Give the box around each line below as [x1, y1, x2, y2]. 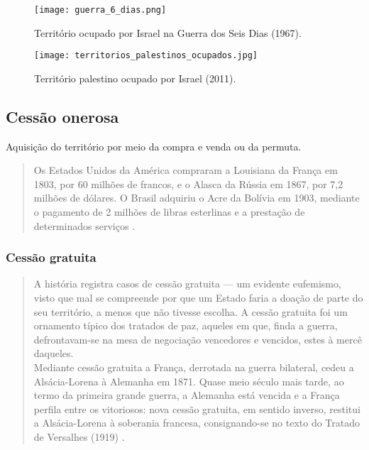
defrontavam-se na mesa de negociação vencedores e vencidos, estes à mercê [33, 331, 362, 346]
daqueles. [33, 346, 74, 361]
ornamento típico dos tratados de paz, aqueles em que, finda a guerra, [33, 318, 338, 333]
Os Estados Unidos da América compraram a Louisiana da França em [33, 163, 338, 177]
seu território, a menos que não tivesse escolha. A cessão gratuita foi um [33, 304, 348, 319]
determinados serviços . [33, 218, 136, 233]
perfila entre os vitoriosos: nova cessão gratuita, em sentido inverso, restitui [33, 401, 360, 416]
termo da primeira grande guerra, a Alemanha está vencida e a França [33, 388, 340, 402]
